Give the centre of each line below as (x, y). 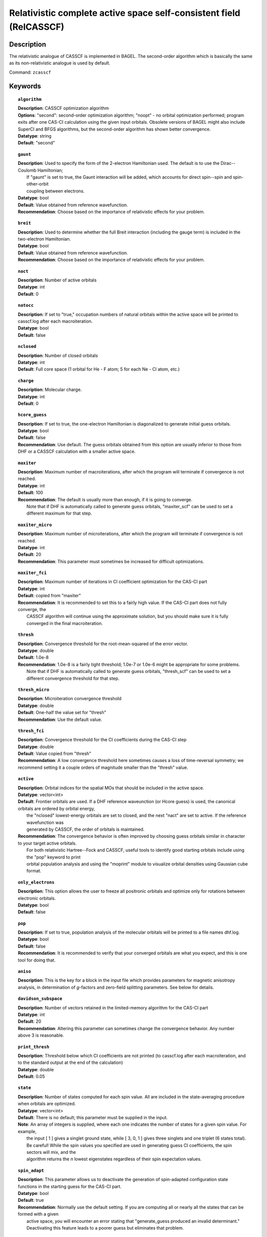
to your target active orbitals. (47, 843)
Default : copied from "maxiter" (49, 596)
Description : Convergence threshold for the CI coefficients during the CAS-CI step (102, 740)
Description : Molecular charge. (50, 390)
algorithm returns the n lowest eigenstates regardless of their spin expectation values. (114, 1159)
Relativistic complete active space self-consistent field (125, 13)
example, (27, 1131)
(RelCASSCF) (37, 27)
